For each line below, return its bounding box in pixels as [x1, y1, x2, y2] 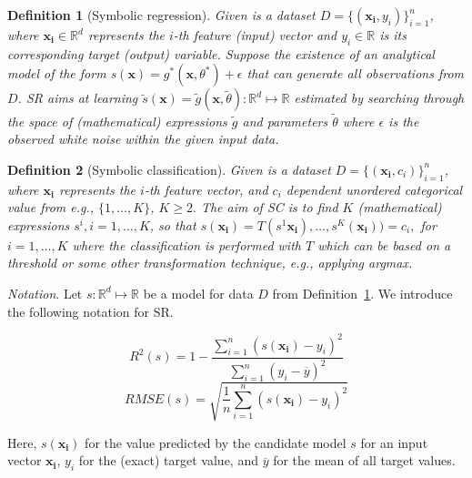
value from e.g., [7, 198, 95, 217]
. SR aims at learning [17, 88, 138, 107]
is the [388, 111, 419, 130]
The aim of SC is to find [200, 198, 338, 217]
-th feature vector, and [144, 179, 268, 198]
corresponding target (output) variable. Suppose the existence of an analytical [7, 44, 435, 63]
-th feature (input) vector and [173, 25, 337, 44]
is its [379, 25, 407, 44]
